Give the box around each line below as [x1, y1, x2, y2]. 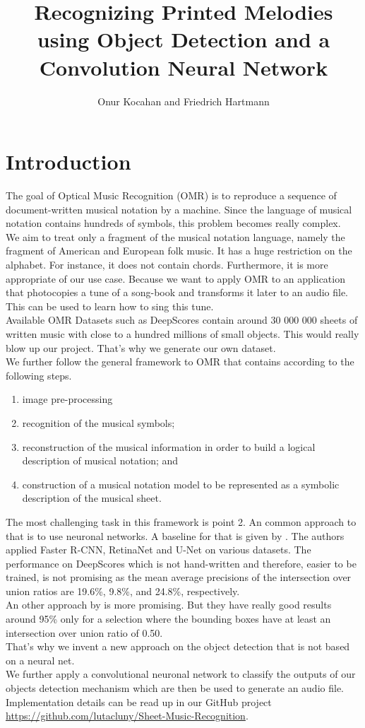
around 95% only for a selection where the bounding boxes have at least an [6, 611, 331, 626]
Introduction [6, 147, 131, 176]
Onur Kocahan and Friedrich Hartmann [97, 93, 270, 108]
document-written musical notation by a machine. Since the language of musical [6, 201, 352, 216]
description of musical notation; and [22, 453, 179, 468]
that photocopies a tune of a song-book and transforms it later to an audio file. [6, 285, 349, 300]
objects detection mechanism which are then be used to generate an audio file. [6, 681, 344, 695]
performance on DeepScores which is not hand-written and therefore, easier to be [6, 556, 357, 570]
